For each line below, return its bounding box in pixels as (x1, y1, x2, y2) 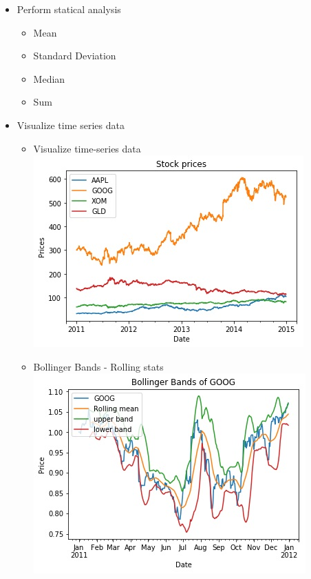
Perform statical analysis (17, 2, 121, 16)
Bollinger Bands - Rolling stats (33, 359, 164, 373)
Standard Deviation (33, 48, 116, 63)
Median (33, 71, 65, 86)
